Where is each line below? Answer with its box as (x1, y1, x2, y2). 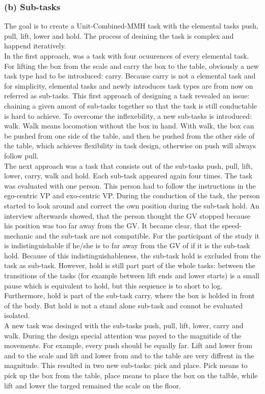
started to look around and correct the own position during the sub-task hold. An (4, 200, 259, 211)
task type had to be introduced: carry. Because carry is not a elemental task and (4, 70, 256, 81)
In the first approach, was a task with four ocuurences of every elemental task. (4, 50, 249, 61)
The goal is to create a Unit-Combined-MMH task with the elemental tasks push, (4, 20, 258, 31)
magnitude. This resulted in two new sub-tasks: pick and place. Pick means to (4, 360, 248, 371)
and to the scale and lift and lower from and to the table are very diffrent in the (4, 350, 254, 360)
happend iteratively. (4, 40, 66, 51)
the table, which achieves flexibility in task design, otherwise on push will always (4, 140, 256, 151)
